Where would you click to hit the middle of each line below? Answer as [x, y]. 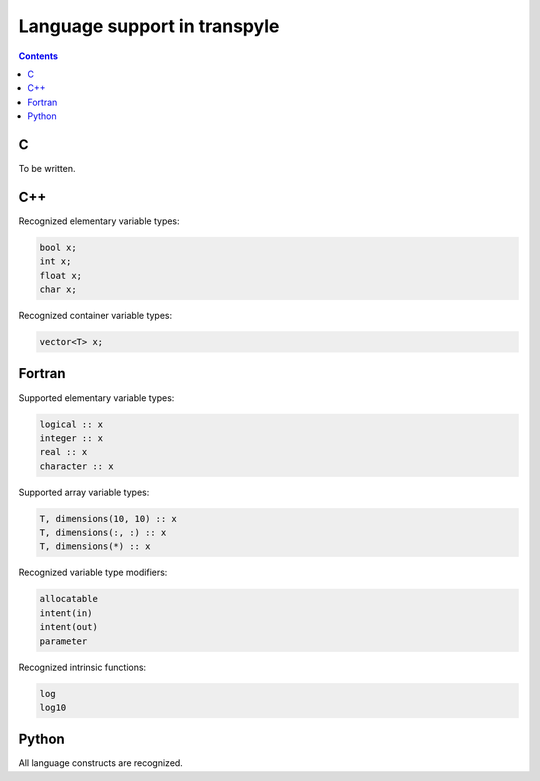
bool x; [58, 247]
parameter [63, 641]
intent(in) [66, 613]
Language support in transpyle [149, 26]
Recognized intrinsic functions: [82, 667]
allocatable [69, 599]
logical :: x [71, 424]
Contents [38, 56]
